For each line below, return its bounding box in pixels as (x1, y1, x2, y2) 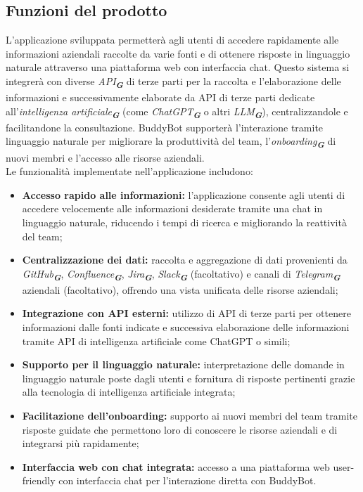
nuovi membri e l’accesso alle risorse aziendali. (6, 150, 205, 164)
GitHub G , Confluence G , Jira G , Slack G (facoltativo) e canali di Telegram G (22, 266, 340, 283)
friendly (22, 473, 56, 488)
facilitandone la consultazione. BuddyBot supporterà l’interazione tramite (6, 119, 324, 134)
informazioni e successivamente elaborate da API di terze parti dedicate (6, 90, 315, 105)
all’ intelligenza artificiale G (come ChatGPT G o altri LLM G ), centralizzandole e (6, 103, 348, 121)
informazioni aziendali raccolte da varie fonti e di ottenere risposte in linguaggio (6, 46, 350, 60)
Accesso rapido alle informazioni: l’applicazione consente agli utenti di (22, 187, 345, 202)
